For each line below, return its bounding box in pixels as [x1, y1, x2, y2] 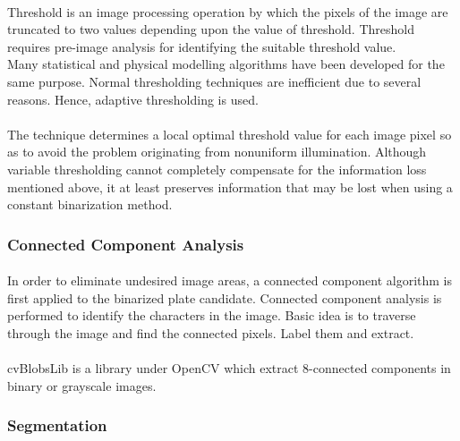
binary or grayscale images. [7, 376, 157, 394]
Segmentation [7, 414, 107, 437]
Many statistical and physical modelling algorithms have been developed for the [7, 55, 445, 73]
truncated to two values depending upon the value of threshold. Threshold [7, 20, 414, 38]
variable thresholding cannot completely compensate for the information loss [7, 159, 427, 178]
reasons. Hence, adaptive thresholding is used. [7, 89, 259, 108]
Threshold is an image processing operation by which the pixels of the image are [7, 2, 448, 21]
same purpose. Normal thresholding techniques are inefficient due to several [7, 72, 422, 90]
